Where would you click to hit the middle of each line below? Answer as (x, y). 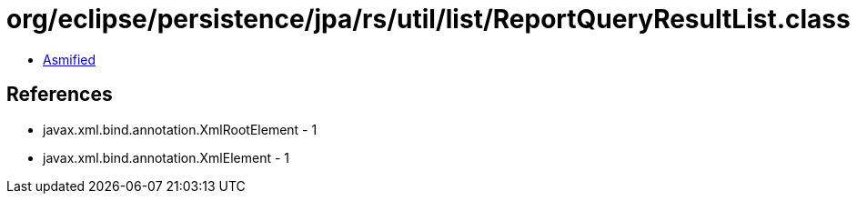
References (60, 95)
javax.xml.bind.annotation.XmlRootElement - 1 (180, 129)
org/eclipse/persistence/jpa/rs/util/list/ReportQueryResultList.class (428, 19)
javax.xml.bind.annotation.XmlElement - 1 (166, 157)
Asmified (70, 59)
